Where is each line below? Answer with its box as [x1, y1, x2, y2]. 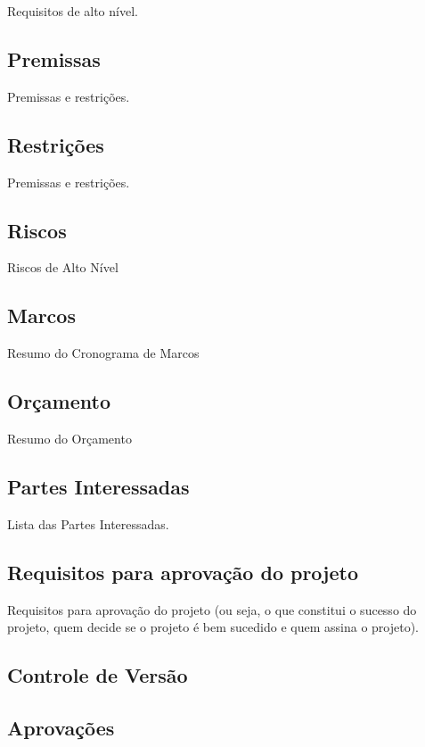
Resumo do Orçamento [7, 428, 132, 447]
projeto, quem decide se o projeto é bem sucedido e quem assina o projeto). [7, 618, 419, 636]
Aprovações [7, 713, 115, 741]
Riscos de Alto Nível [7, 258, 119, 277]
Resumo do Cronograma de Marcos [7, 344, 200, 362]
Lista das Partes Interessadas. [7, 514, 169, 533]
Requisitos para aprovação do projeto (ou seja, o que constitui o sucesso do [7, 600, 417, 618]
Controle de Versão [7, 661, 188, 689]
